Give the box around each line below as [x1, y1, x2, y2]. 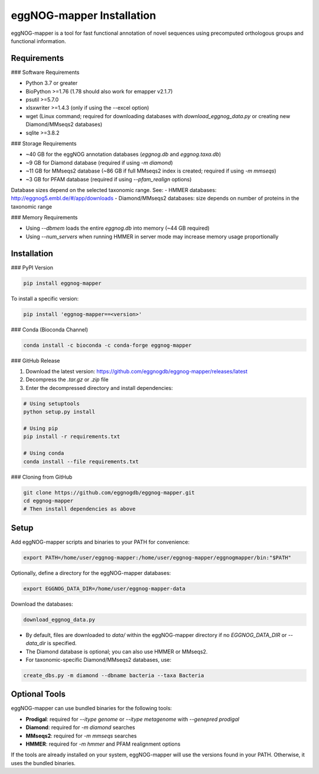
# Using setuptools [23, 400, 80, 407]
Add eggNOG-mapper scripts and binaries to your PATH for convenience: [11, 538, 190, 545]
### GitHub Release [11, 357, 60, 364]
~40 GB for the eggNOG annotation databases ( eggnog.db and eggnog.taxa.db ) [25, 151, 222, 158]
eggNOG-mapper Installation [11, 9, 157, 22]
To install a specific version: [11, 295, 79, 302]
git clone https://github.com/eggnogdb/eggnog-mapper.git [23, 489, 195, 496]
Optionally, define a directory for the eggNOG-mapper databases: [11, 569, 171, 576]
